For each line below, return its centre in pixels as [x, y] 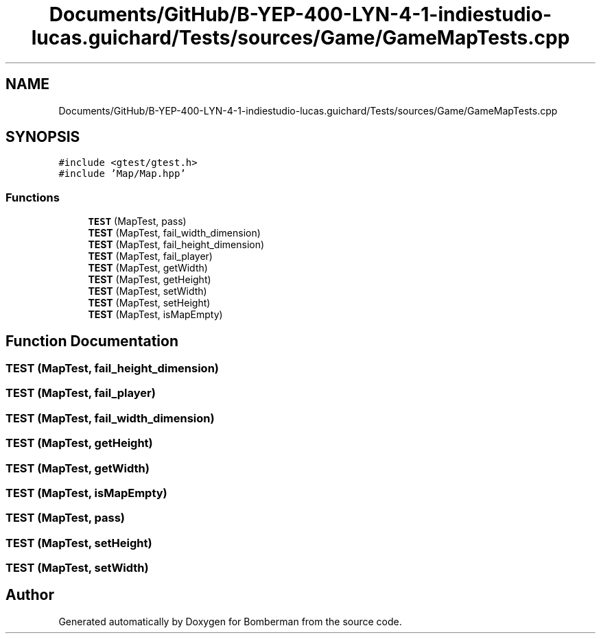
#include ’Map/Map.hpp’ [122, 174]
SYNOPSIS [43, 137]
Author [30, 595]
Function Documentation [92, 341]
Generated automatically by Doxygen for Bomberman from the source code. [230, 621]
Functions [33, 197]
